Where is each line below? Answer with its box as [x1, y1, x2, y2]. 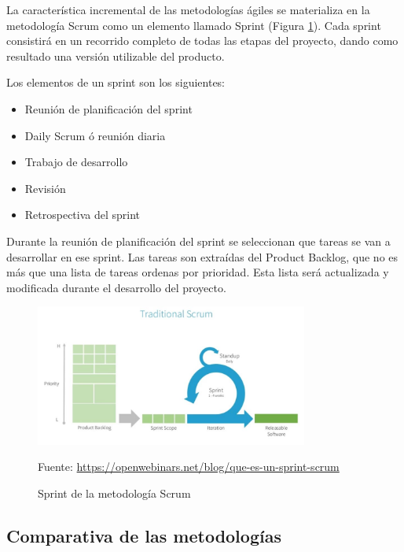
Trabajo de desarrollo [24, 154, 128, 170]
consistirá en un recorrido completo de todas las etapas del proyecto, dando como [6, 32, 398, 49]
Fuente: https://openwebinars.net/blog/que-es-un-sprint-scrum [38, 458, 340, 475]
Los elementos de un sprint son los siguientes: [6, 74, 226, 91]
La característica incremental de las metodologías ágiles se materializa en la [6, 2, 370, 17]
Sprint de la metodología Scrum [38, 484, 191, 501]
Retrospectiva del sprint [24, 206, 141, 223]
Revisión [24, 180, 66, 196]
